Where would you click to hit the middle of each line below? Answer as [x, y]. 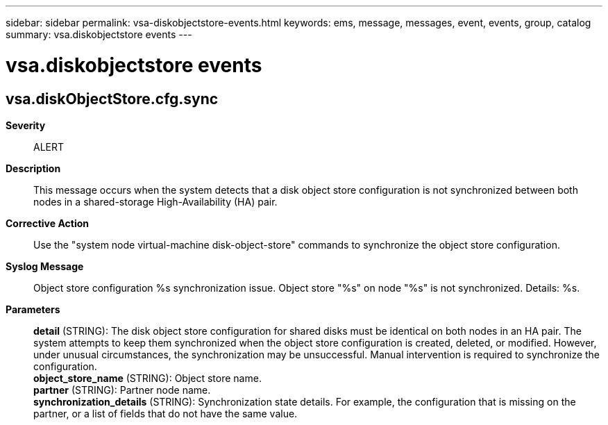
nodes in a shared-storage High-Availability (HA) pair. [155, 201]
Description [33, 168]
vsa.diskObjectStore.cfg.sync [112, 99]
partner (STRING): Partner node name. [122, 390]
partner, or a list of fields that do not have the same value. [166, 413]
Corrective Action [47, 223]
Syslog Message [45, 266]
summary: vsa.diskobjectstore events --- [99, 34]
